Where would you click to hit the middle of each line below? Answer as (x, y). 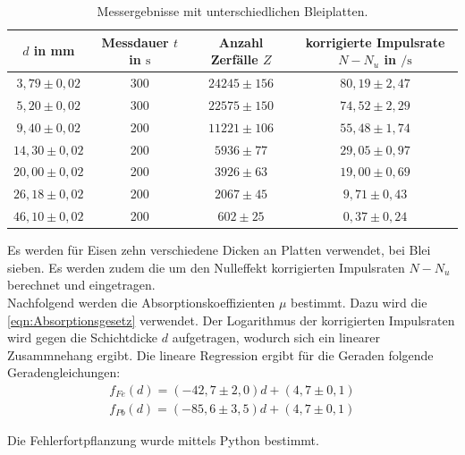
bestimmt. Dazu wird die (359, 302)
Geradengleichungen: (64, 372)
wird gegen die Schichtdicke (83, 337)
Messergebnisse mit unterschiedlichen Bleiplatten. (232, 11)
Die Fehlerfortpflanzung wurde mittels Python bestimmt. (163, 440)
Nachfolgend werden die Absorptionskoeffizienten (141, 302)
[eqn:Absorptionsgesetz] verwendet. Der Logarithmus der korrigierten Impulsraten (231, 320)
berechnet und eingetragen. (81, 285)
